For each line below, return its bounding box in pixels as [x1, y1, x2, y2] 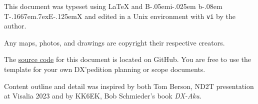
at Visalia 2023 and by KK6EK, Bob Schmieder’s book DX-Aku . [4, 90, 201, 101]
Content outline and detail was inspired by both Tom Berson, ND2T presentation [4, 80, 254, 91]
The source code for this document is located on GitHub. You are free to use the [4, 54, 251, 64]
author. [4, 20, 26, 31]
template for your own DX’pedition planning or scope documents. [4, 64, 205, 74]
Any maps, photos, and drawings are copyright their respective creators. [4, 37, 225, 47]
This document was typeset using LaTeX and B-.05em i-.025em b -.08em [4, 1, 222, 11]
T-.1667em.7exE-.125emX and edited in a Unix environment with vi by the [4, 10, 235, 21]
